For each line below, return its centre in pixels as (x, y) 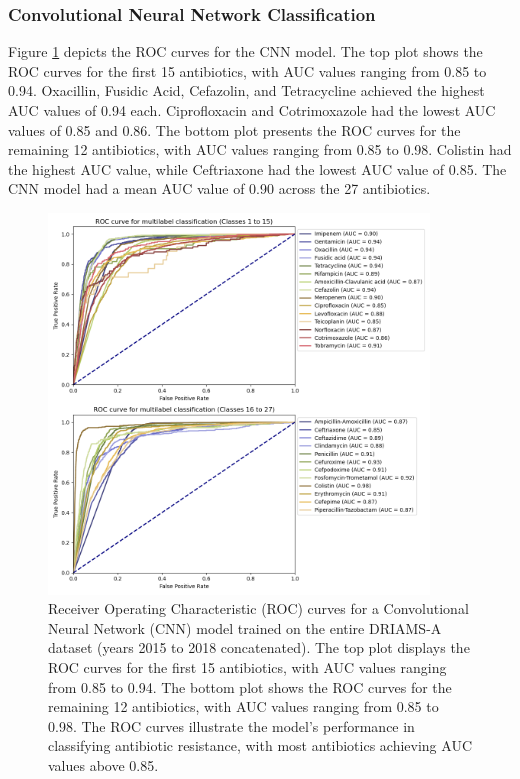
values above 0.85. (103, 764)
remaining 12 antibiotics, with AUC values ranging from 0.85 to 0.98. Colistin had (260, 149)
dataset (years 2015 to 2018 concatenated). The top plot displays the (259, 647)
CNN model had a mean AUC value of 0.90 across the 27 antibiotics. (219, 188)
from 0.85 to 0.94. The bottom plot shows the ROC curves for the (250, 686)
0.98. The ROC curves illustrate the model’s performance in (231, 725)
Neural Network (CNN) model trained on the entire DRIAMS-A (245, 627)
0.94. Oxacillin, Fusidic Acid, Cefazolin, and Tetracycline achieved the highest (246, 90)
